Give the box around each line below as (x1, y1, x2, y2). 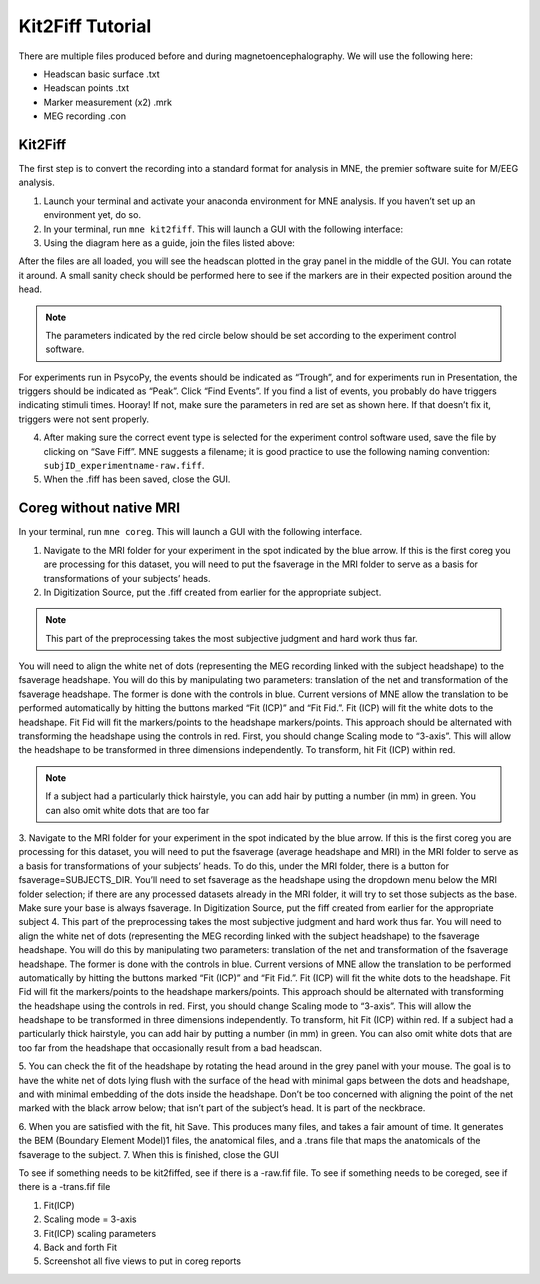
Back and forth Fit (43, 1241, 117, 1253)
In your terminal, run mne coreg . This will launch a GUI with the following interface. (18, 526, 363, 538)
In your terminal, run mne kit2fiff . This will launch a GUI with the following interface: (43, 223, 404, 235)
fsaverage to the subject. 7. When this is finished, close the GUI (18, 1148, 279, 1160)
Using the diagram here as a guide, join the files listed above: (43, 236, 295, 249)
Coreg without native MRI (18, 500, 180, 517)
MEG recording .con (43, 110, 127, 122)
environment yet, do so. (43, 209, 142, 221)
